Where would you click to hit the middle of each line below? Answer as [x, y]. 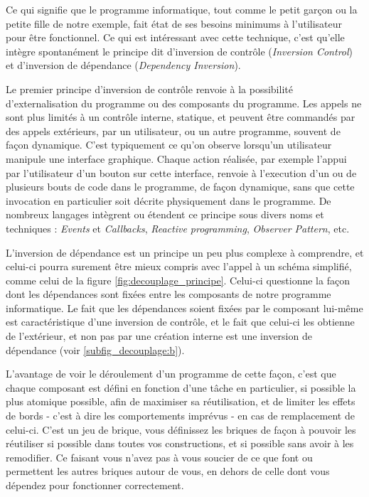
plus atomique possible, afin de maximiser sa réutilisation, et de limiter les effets [181, 401]
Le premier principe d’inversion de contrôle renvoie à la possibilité [149, 89]
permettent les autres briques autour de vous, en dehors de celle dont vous [168, 471]
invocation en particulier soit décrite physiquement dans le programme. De [169, 200]
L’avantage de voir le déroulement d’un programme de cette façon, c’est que [171, 374]
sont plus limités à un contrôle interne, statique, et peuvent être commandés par [181, 117]
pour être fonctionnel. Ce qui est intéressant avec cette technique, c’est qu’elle [175, 37]
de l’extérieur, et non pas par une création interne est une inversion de [159, 336]
